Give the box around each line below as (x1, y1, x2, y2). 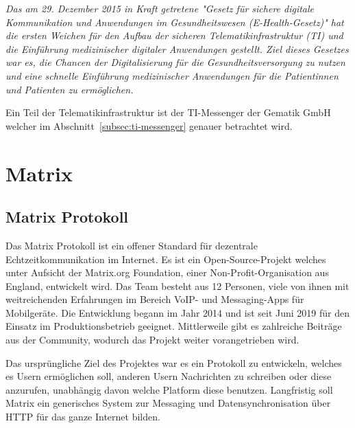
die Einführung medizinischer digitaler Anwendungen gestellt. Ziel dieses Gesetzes (5, 41, 349, 56)
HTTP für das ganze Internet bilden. (5, 409, 160, 424)
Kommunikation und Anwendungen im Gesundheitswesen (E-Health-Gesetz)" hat (5, 14, 344, 29)
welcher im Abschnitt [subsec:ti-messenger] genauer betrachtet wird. (5, 118, 293, 133)
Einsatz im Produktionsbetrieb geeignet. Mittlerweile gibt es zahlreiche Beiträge (5, 319, 342, 333)
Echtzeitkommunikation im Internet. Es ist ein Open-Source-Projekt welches (5, 251, 326, 266)
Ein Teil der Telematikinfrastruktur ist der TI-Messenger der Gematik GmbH (5, 105, 331, 120)
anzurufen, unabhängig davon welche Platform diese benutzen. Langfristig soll (5, 382, 333, 396)
